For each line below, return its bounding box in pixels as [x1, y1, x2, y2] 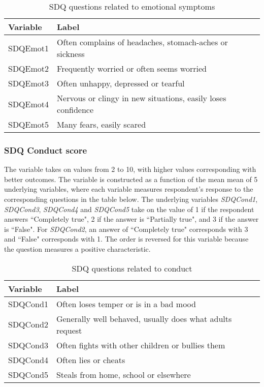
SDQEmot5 [8, 118, 49, 130]
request [56, 324, 82, 336]
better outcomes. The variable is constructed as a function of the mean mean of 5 [4, 173, 258, 184]
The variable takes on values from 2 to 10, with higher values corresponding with [4, 164, 256, 174]
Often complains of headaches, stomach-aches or [57, 36, 228, 48]
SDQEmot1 [8, 42, 49, 54]
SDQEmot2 [8, 63, 49, 74]
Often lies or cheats [56, 353, 125, 366]
